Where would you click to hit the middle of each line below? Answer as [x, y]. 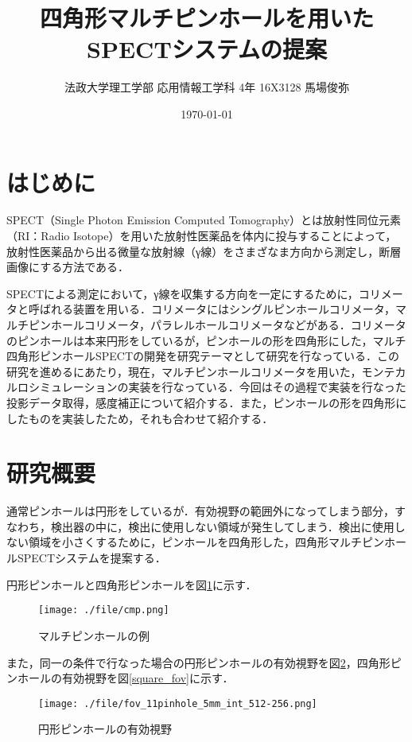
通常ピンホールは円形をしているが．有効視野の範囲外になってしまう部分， [201, 511]
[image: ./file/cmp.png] [104, 610]
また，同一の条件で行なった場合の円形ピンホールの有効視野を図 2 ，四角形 [198, 662]
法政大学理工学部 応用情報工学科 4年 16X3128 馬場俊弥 [207, 87]
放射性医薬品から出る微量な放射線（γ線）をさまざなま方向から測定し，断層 [204, 251]
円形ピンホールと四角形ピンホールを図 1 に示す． [132, 584]
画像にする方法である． [68, 267]
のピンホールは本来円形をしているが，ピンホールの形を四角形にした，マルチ [206, 340]
